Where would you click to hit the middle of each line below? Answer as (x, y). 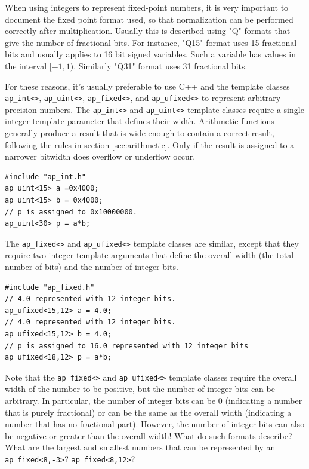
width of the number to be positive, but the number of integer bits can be (140, 389)
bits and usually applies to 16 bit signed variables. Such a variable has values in (150, 54)
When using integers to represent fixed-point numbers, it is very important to (147, 7)
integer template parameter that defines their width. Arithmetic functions (140, 121)
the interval (26, 65)
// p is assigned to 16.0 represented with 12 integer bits (127, 346)
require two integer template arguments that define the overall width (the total (149, 255)
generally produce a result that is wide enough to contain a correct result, (140, 133)
